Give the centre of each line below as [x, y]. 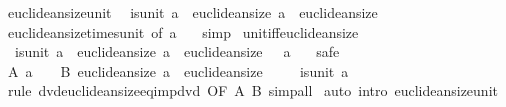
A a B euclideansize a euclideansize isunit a [178, 70]
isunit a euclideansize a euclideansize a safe [177, 51]
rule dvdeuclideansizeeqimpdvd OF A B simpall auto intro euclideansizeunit [252, 90]
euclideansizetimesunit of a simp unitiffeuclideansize [183, 31]
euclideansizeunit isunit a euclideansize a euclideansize [192, 12]
